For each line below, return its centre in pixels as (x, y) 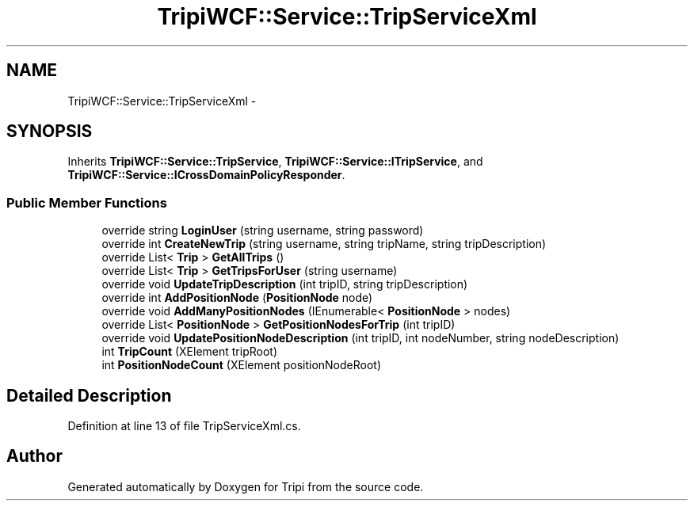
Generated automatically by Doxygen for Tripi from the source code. (246, 486)
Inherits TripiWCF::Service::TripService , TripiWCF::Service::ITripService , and (275, 162)
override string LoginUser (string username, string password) (263, 231)
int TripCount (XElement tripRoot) (190, 352)
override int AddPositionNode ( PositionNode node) (237, 298)
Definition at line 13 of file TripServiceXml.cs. (184, 426)
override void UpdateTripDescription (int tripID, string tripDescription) (285, 284)
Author (34, 456)
